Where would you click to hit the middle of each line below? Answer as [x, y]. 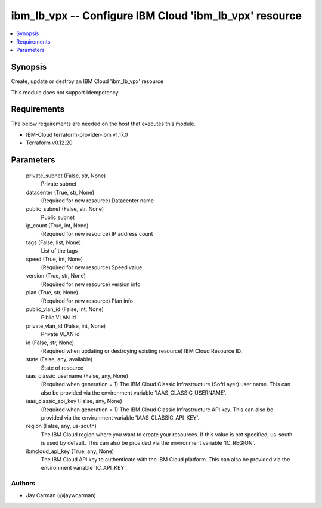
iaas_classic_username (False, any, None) [77, 376]
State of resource [62, 368]
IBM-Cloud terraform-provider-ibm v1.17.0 [77, 134]
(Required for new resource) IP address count [97, 234]
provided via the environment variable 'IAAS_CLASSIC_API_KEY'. [120, 418]
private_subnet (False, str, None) [66, 176]
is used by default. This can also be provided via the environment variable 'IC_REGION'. [148, 443]
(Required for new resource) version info [91, 284]
